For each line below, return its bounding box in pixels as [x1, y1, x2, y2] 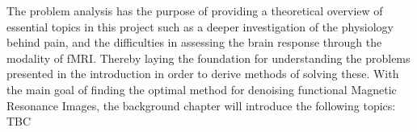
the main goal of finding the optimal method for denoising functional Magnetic [6, 80, 397, 97]
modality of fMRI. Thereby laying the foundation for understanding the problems [6, 49, 411, 66]
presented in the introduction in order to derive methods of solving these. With [6, 65, 399, 82]
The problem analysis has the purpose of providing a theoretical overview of [6, 2, 383, 19]
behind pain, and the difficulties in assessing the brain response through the [6, 34, 382, 51]
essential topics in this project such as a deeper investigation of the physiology [6, 18, 394, 35]
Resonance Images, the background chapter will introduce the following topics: [6, 97, 396, 113]
